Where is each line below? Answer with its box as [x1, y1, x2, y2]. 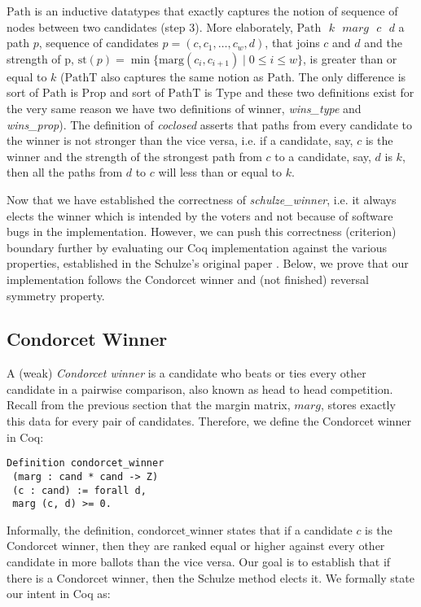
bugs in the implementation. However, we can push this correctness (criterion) [7, 223, 397, 240]
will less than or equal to [158, 164, 282, 181]
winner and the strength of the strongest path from [7, 147, 262, 164]
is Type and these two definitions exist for [204, 84, 414, 101]
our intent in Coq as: [7, 585, 111, 602]
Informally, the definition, [7, 521, 134, 538]
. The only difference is [291, 68, 406, 85]
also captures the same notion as [101, 68, 264, 85]
